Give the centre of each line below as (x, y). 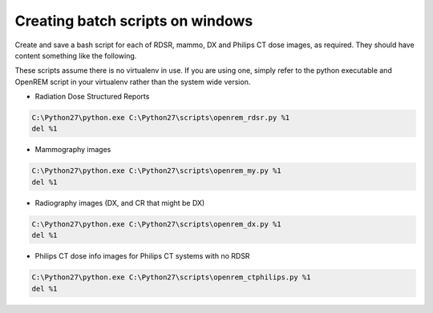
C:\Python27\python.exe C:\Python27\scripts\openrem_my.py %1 (156, 171)
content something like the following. (76, 55)
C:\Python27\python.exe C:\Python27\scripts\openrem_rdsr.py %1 (161, 118)
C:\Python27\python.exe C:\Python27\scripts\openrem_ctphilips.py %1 (171, 277)
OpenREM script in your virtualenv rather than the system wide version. (133, 82)
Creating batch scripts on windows (134, 21)
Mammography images (73, 150)
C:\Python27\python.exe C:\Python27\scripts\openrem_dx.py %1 (156, 224)
